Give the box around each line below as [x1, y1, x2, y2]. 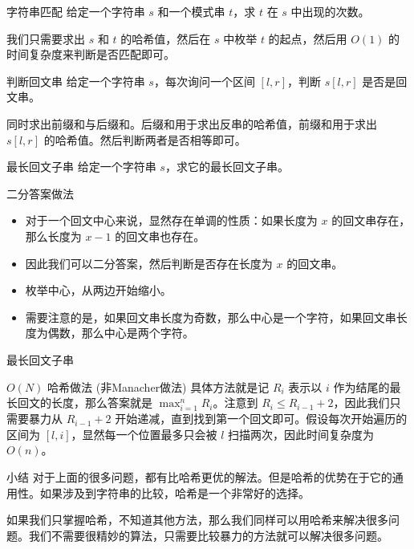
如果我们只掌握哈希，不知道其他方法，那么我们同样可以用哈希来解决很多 [6, 511, 388, 528]
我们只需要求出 [6, 30, 85, 47]
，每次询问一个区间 [153, 72, 255, 89]
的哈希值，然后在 [120, 30, 211, 47]
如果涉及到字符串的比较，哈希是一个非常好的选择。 [39, 484, 310, 501]
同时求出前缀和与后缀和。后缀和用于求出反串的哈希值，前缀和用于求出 [6, 115, 377, 132]
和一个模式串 [157, 3, 225, 19]
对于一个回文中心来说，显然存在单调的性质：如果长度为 [25, 212, 318, 229]
